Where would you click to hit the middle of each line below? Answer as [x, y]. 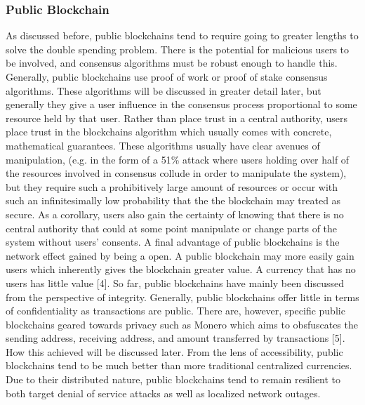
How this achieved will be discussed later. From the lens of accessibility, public [174, 351]
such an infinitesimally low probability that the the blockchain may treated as [173, 200]
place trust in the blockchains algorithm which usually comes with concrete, [169, 132]
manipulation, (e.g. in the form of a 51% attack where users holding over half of [178, 159]
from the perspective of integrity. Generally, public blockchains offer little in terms [182, 297]
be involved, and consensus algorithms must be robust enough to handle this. [172, 63]
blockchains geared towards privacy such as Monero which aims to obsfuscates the [182, 324]
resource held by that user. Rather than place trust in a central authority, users [177, 118]
